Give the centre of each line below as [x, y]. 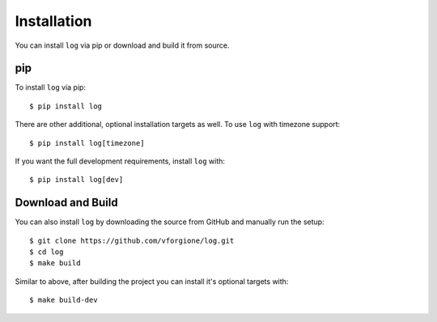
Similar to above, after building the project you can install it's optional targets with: [152, 281]
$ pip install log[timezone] [87, 143]
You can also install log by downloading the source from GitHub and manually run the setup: [170, 222]
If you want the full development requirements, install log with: [120, 161]
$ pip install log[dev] [76, 180]
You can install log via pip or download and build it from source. [122, 45]
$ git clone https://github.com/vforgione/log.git [132, 240]
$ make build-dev [64, 300]
